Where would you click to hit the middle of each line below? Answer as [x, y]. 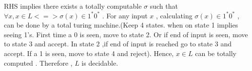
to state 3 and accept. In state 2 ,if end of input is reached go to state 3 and [118, 44]
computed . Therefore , [38, 63]
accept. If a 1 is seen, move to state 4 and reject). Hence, [89, 53]
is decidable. [100, 63]
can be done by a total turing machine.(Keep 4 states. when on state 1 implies [121, 25]
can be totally [216, 53]
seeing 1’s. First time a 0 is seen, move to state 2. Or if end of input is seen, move [126, 34]
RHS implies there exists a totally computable [73, 6]
